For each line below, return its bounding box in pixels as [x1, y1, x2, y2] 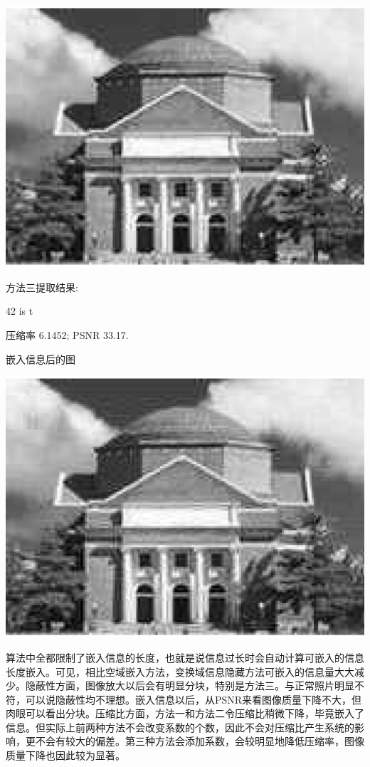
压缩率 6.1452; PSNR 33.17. [6, 327, 129, 342]
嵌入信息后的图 [6, 351, 75, 366]
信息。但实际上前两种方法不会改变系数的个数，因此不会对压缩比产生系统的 [6, 719, 354, 734]
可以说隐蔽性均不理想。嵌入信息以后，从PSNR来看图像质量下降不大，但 [25, 692, 362, 706]
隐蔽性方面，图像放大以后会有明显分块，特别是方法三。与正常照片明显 [25, 678, 354, 693]
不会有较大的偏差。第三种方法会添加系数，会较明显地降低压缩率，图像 [35, 734, 364, 748]
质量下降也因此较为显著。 [6, 748, 125, 763]
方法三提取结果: [6, 279, 78, 294]
